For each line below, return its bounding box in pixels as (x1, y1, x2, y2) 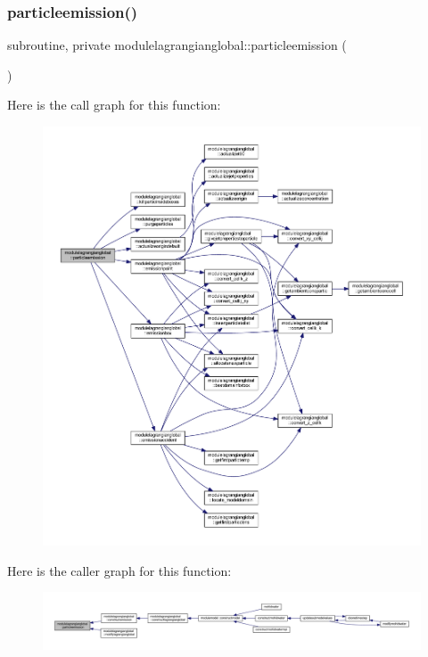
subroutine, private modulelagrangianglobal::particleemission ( (7, 36, 347, 54)
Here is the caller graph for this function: (7, 561, 232, 579)
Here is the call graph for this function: (7, 95, 221, 114)
